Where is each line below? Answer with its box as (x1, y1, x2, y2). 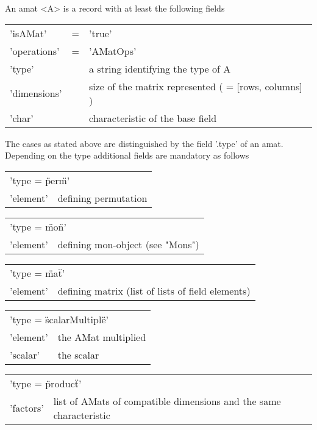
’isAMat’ (10, 26, 47, 40)
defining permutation (57, 190, 148, 205)
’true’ (88, 26, 112, 40)
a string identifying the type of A (88, 61, 231, 76)
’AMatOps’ (88, 43, 137, 58)
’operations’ (10, 43, 60, 58)
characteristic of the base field (88, 110, 217, 125)
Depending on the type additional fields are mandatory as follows (5, 149, 249, 162)
